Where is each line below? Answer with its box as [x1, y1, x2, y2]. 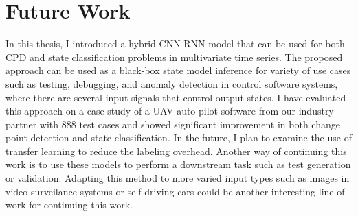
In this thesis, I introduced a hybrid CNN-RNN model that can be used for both [5, 36, 345, 51]
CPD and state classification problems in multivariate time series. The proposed [5, 49, 343, 64]
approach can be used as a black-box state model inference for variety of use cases [5, 63, 351, 77]
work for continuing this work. [5, 197, 133, 212]
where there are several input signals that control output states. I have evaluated [5, 90, 346, 104]
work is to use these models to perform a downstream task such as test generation [5, 157, 351, 171]
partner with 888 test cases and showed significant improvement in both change [5, 117, 340, 131]
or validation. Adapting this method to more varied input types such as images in [5, 171, 350, 185]
